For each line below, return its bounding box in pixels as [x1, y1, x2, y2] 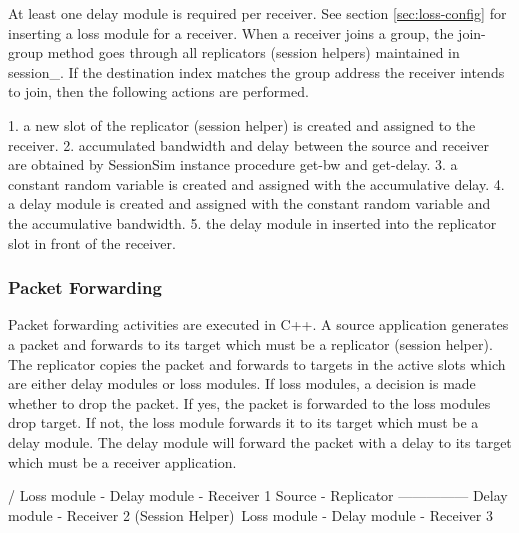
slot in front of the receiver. [8, 232, 176, 253]
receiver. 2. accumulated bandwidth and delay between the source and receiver [8, 134, 489, 155]
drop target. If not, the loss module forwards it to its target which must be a [8, 412, 479, 433]
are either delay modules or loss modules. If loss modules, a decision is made [8, 373, 476, 394]
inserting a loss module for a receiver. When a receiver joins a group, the [8, 22, 454, 43]
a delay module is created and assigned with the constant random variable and [8, 193, 491, 214]
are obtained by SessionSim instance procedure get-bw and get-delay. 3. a [8, 154, 458, 175]
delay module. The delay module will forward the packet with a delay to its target [8, 431, 512, 452]
